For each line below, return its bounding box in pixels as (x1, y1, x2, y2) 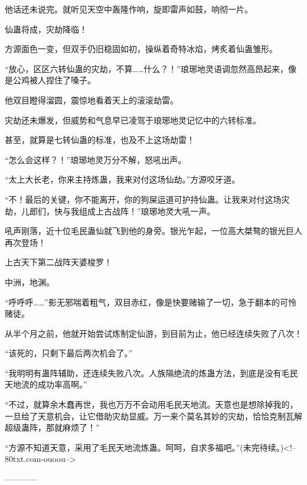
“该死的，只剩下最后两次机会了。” (5, 347, 133, 359)
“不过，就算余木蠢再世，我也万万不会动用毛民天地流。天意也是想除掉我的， (5, 398, 298, 411)
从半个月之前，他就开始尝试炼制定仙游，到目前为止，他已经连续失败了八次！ (5, 327, 302, 339)
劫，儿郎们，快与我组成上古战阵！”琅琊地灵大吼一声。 (5, 204, 215, 217)
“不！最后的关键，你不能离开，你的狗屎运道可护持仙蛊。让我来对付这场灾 (5, 193, 290, 205)
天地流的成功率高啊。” (5, 378, 87, 390)
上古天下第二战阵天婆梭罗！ (5, 256, 112, 268)
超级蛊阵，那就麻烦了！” (5, 421, 100, 434)
